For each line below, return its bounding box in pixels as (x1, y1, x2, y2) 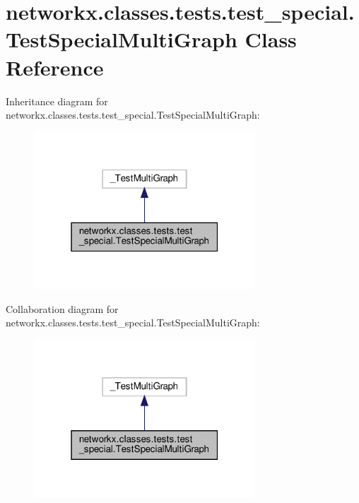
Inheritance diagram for (6, 93, 108, 108)
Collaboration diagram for (6, 301, 119, 316)
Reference (6, 52, 104, 81)
